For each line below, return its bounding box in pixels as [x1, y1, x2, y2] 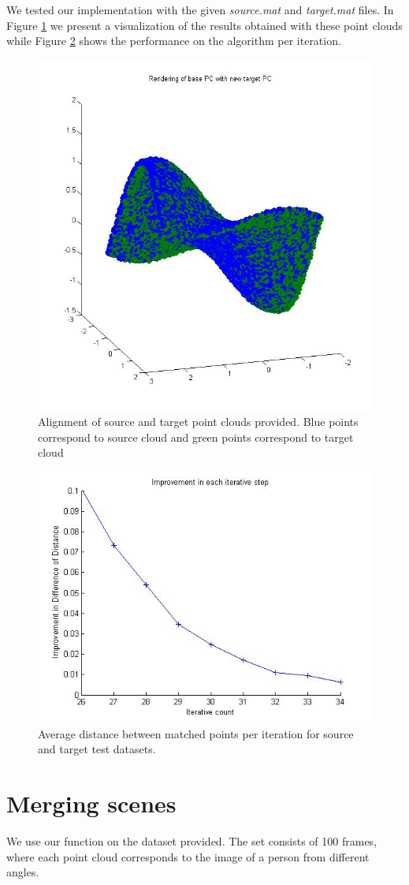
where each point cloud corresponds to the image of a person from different [6, 848, 370, 864]
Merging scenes [6, 786, 177, 819]
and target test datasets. [38, 741, 156, 757]
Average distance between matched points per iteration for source [38, 725, 354, 741]
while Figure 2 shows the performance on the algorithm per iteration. [6, 32, 341, 49]
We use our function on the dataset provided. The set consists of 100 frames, [6, 832, 377, 849]
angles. [6, 864, 39, 880]
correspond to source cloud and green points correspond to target [38, 428, 354, 445]
